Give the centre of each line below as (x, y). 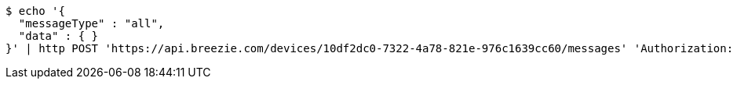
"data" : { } (58, 36)
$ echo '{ (35, 11)
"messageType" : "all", (91, 23)
